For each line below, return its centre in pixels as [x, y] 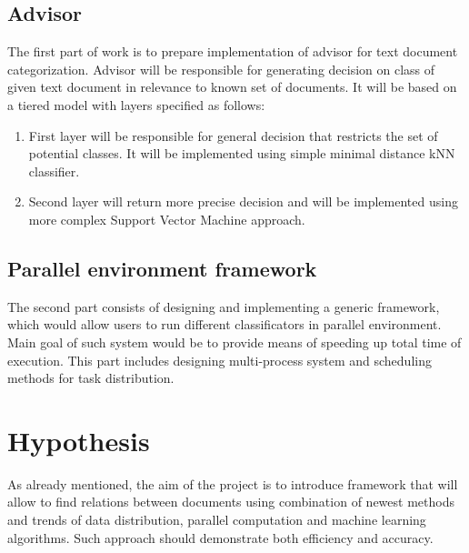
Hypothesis [79, 440]
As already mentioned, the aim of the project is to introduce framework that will [233, 483]
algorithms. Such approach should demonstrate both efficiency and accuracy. [220, 537]
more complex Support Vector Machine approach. [167, 219]
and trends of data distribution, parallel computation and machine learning [217, 520]
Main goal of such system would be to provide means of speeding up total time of [234, 342]
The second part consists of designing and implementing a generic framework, [224, 306]
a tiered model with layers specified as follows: [136, 104]
